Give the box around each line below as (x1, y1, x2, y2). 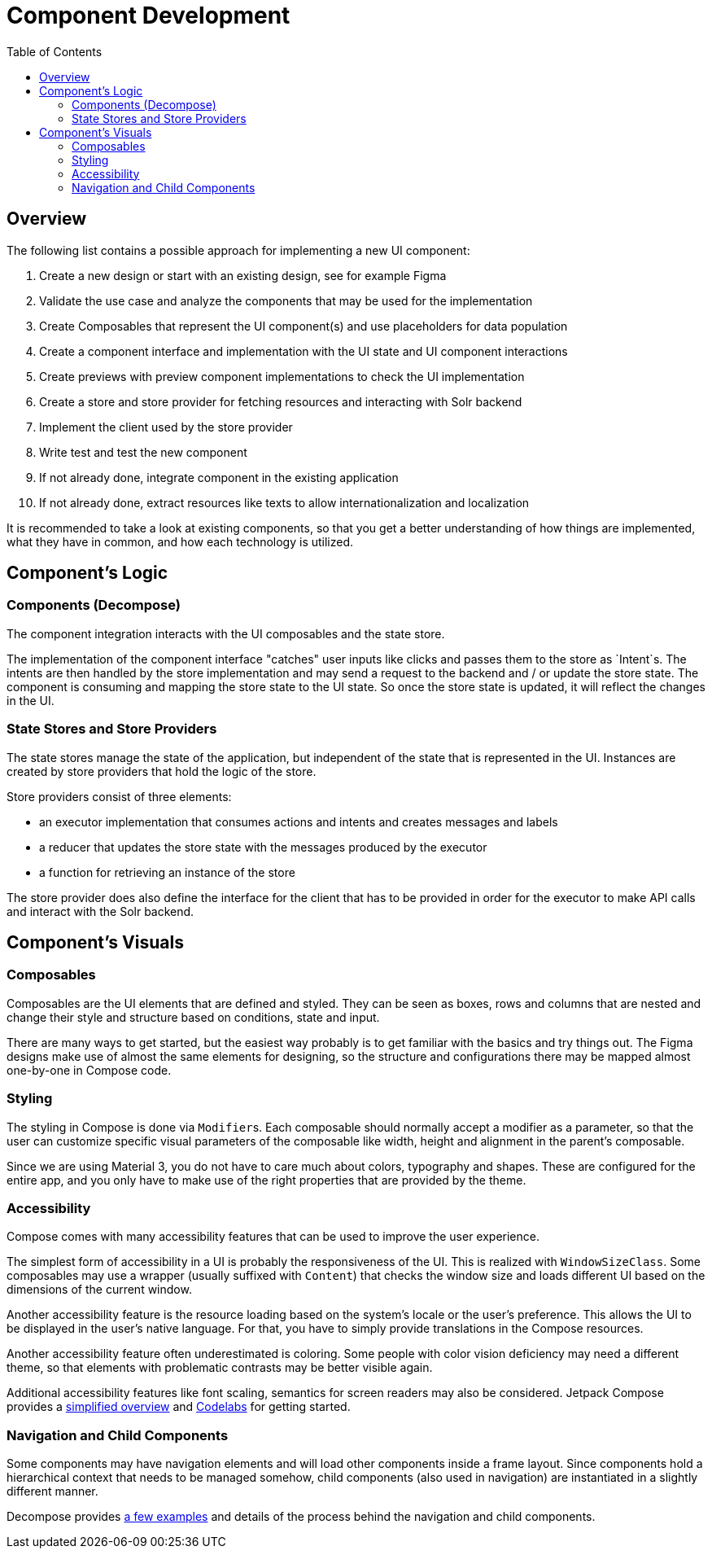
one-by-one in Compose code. (7, 1062, 172, 1077)
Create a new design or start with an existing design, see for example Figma (39, 268, 447, 283)
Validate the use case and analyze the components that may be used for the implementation (39, 293, 533, 308)
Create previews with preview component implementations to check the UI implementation (39, 369, 525, 383)
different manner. (7, 1484, 98, 1499)
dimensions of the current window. (7, 1282, 192, 1297)
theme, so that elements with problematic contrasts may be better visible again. (7, 1360, 433, 1375)
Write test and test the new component (39, 445, 247, 459)
